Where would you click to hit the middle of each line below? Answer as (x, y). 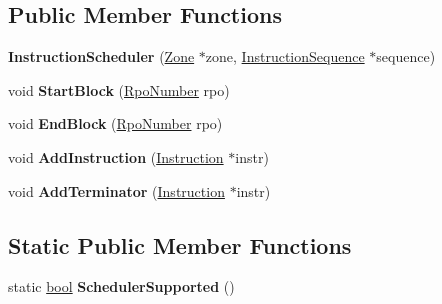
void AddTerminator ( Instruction (116, 190)
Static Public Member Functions (180, 244)
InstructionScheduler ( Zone (101, 56)
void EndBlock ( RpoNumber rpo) (115, 123)
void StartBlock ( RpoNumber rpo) (119, 89)
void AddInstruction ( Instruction (116, 156)
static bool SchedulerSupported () (121, 286)
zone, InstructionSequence (285, 56)
